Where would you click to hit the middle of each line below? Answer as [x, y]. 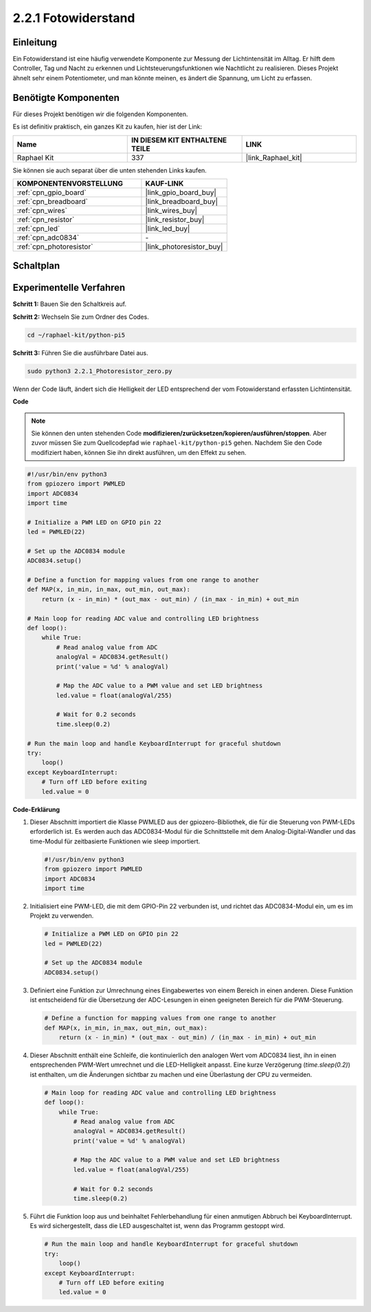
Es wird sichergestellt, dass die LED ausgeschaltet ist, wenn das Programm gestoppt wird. [157, 1226]
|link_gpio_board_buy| [181, 192]
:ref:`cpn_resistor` [46, 219]
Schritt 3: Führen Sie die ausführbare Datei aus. [80, 353]
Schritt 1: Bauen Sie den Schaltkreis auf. [70, 304]
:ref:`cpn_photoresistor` [55, 246]
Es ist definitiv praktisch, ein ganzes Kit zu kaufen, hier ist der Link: [108, 126]
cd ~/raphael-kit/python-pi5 [76, 335]
